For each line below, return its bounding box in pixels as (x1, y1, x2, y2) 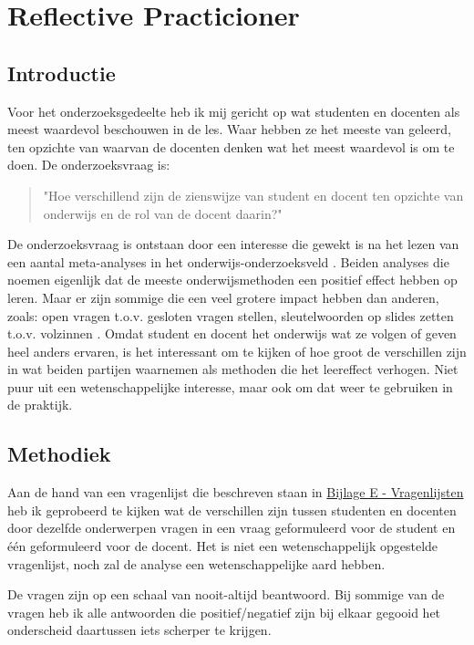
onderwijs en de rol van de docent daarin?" (43, 203, 283, 223)
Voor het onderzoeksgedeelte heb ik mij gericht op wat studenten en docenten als (7, 101, 460, 120)
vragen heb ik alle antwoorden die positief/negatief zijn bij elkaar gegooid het (7, 602, 441, 621)
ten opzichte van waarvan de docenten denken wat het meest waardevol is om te (7, 137, 455, 156)
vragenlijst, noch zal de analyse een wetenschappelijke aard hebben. (7, 554, 386, 573)
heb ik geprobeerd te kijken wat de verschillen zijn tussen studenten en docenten (7, 500, 457, 519)
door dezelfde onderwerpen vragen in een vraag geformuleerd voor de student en (7, 518, 456, 537)
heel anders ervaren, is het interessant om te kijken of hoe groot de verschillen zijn (7, 341, 467, 360)
